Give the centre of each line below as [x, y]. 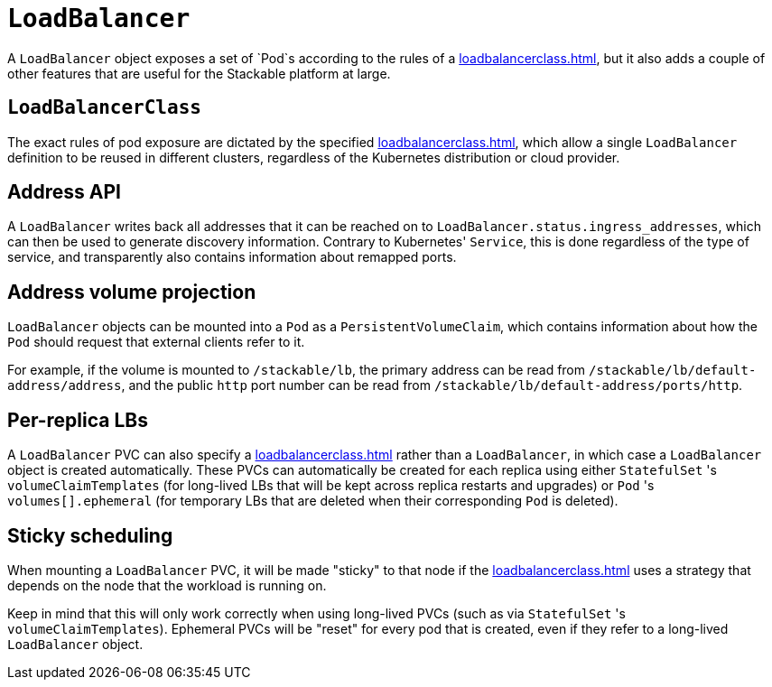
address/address [65, 386]
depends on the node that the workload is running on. [167, 585]
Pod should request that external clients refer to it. [156, 342]
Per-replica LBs [78, 420]
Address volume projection [132, 292]
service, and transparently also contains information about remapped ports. [232, 257]
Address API [64, 192]
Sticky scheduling [90, 535]
